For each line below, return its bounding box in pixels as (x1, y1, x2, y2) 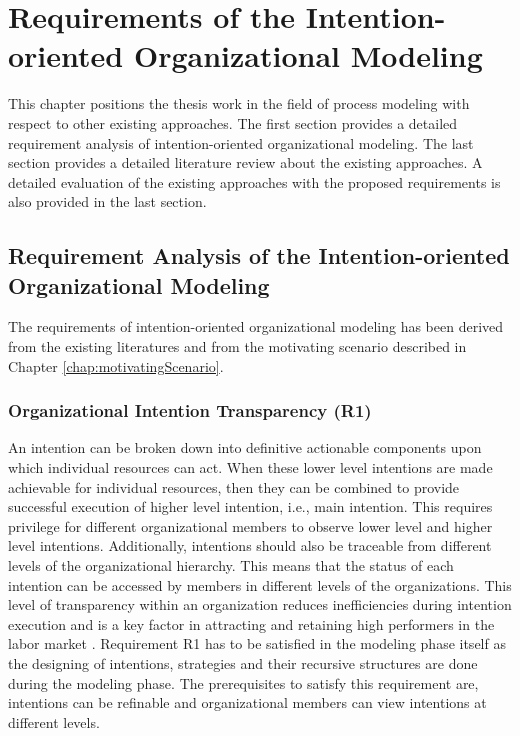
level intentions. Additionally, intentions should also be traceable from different (8, 535, 492, 556)
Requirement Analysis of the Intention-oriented (8, 240, 510, 271)
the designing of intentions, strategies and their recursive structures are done (8, 653, 478, 673)
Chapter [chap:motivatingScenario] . (8, 355, 224, 376)
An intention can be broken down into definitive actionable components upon (8, 437, 482, 458)
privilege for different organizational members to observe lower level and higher (8, 515, 493, 536)
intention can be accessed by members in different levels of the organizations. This (8, 574, 512, 595)
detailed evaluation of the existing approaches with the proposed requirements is (8, 171, 501, 192)
